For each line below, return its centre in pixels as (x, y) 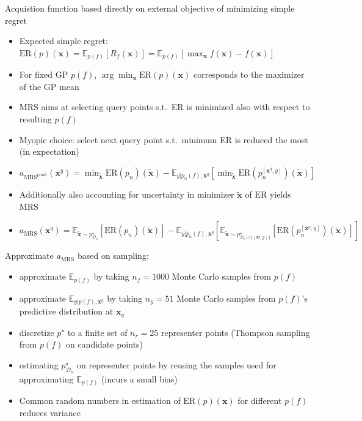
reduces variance (50, 413)
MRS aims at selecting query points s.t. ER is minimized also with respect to (165, 107)
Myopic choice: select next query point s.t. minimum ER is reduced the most (164, 139)
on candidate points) (104, 344)
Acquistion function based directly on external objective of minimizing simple (150, 8)
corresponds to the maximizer (249, 74)
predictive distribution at (66, 311)
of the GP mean (49, 86)
